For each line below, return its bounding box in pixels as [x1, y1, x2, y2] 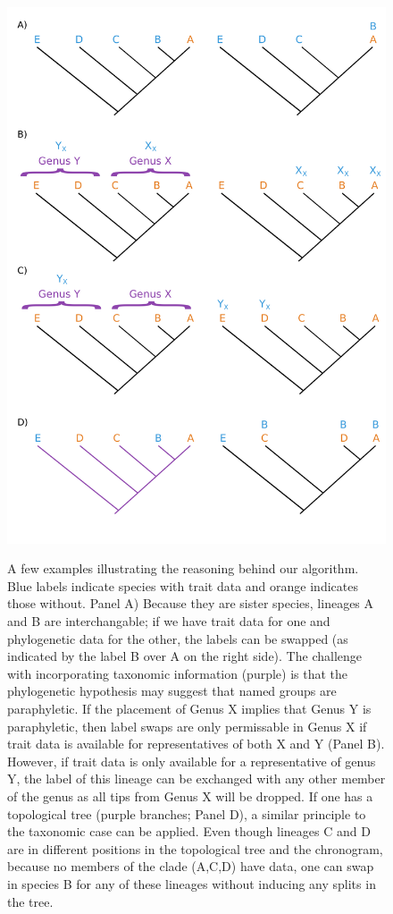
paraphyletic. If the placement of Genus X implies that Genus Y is [7, 699, 372, 718]
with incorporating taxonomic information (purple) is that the [7, 664, 348, 682]
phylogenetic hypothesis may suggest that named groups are [7, 681, 337, 700]
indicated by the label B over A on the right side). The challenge [7, 647, 362, 665]
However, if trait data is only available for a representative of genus [7, 751, 376, 770]
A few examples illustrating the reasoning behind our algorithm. [7, 559, 359, 578]
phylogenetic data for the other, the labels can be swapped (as [7, 629, 348, 647]
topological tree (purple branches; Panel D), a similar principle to [7, 804, 366, 823]
